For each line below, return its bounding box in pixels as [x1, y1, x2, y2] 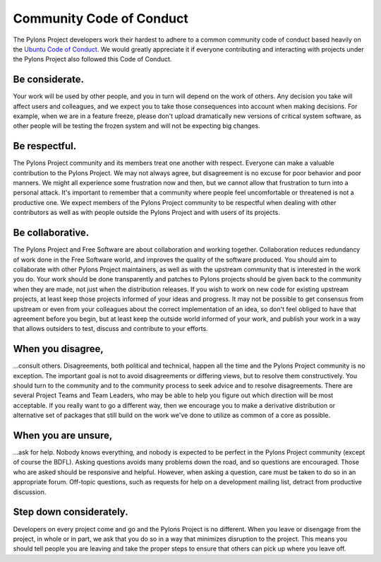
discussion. [13, 488, 47, 496]
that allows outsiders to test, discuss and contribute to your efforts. [13, 324, 208, 333]
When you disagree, [13, 343, 104, 355]
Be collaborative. [13, 227, 90, 239]
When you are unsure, [13, 429, 113, 441]
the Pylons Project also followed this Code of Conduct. [13, 55, 172, 64]
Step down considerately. [13, 506, 128, 518]
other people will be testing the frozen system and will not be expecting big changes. [13, 122, 260, 130]
